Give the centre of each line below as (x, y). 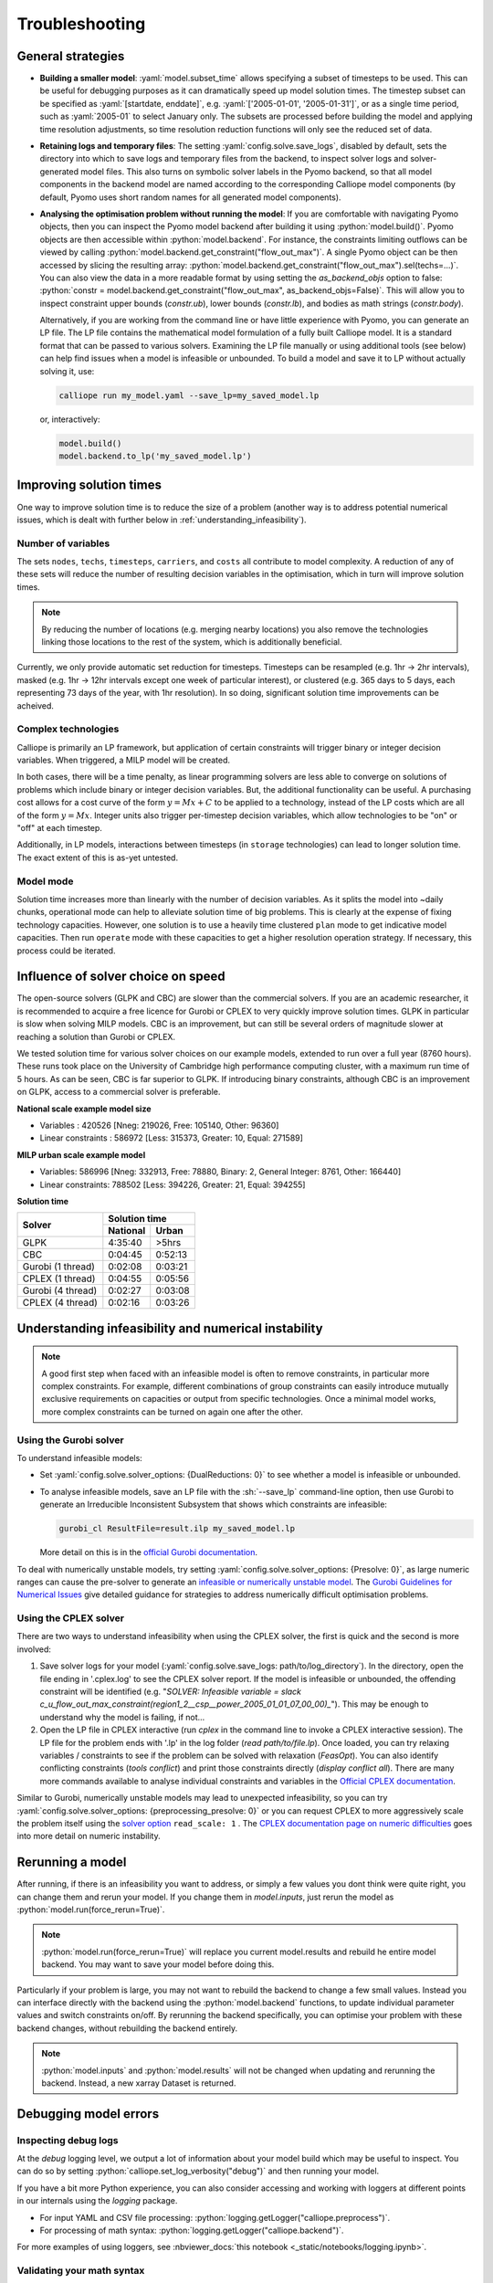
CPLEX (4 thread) (60, 1303)
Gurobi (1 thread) (59, 1267)
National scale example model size (84, 1109)
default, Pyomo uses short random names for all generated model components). (190, 197)
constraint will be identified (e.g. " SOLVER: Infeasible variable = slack (170, 1692)
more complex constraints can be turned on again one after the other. (172, 1412)
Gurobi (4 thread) (60, 1290)
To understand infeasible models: (80, 1458)
